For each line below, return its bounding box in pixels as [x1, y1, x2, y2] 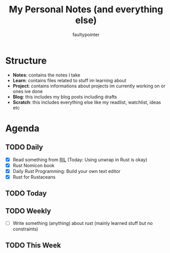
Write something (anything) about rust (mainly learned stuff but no [12, 220, 153, 226]
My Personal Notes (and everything [9, 4, 163, 15]
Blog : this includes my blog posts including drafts [12, 93, 117, 100]
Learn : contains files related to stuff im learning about [12, 77, 126, 83]
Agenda [5, 122, 39, 134]
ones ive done [12, 88, 43, 94]
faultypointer [72, 31, 100, 37]
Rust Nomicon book [12, 162, 55, 168]
